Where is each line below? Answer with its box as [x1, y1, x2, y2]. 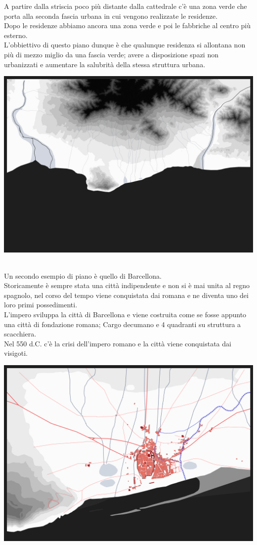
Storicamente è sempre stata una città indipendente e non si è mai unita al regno [4, 280, 250, 291]
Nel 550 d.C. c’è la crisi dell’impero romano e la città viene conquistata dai [4, 338, 231, 348]
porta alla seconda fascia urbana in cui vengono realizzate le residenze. [4, 10, 218, 21]
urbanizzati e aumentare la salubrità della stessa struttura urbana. [4, 59, 206, 69]
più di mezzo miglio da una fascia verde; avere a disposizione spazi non [4, 49, 218, 59]
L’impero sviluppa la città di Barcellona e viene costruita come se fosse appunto [4, 309, 247, 320]
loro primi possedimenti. [4, 299, 78, 310]
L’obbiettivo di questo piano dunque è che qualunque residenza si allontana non [4, 40, 246, 50]
